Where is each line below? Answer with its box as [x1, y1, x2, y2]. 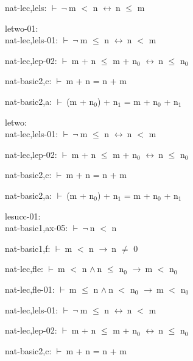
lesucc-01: [5, 209, 41, 222]
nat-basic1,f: [5, 241, 51, 254]
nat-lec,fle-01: [5, 282, 55, 295]
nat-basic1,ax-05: [5, 221, 68, 234]
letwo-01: [5, 21, 38, 34]
